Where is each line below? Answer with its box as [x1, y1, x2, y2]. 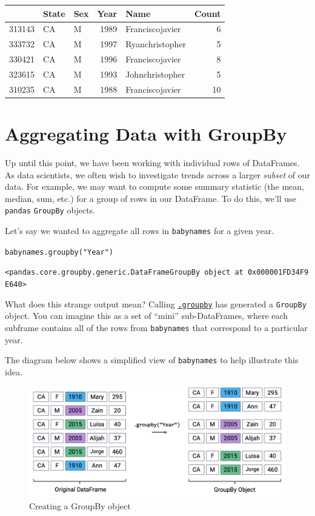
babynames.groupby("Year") [5, 247, 113, 256]
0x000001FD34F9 [247, 268, 309, 277]
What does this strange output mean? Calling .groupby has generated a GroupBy [5, 297, 307, 310]
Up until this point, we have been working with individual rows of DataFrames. [5, 156, 300, 169]
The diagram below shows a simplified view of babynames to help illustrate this [5, 353, 299, 366]
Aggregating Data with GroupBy [5, 121, 287, 146]
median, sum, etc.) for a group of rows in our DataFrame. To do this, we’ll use [5, 192, 296, 204]
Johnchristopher [125, 67, 185, 80]
